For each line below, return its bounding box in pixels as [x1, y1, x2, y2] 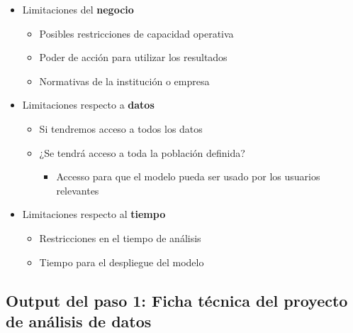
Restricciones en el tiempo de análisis [39, 230, 201, 245]
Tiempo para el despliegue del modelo [39, 254, 204, 269]
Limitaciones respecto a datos [22, 97, 155, 112]
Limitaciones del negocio [22, 2, 134, 16]
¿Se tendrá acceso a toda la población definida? [39, 145, 245, 160]
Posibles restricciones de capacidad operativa [39, 26, 234, 40]
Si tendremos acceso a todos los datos [39, 121, 203, 136]
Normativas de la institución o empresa [39, 73, 210, 88]
